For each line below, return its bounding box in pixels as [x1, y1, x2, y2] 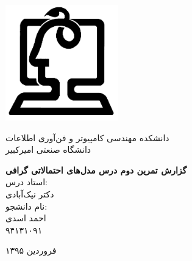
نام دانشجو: [5, 199, 48, 212]
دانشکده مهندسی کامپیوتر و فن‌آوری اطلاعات [5, 131, 169, 144]
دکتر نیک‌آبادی [5, 187, 54, 200]
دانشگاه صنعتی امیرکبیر [5, 143, 91, 156]
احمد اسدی [5, 211, 46, 224]
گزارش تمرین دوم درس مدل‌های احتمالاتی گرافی [5, 163, 187, 176]
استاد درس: [5, 175, 48, 188]
